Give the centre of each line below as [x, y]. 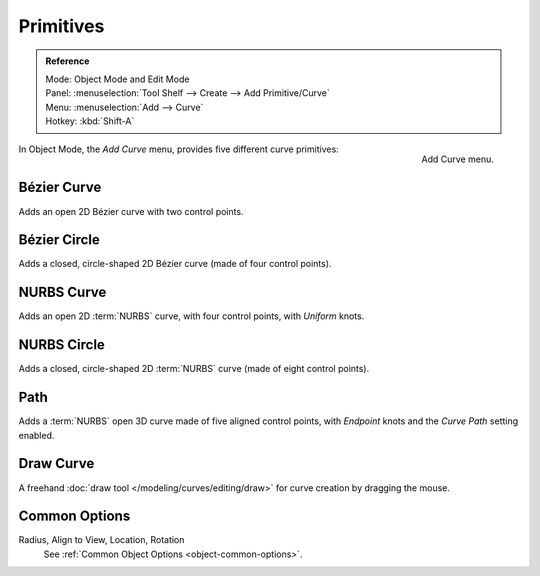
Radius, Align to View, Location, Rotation [101, 540]
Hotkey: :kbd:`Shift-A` [90, 121]
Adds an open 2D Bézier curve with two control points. [131, 211]
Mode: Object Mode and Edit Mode [117, 79]
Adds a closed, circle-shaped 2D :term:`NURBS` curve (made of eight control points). [194, 369]
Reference [67, 61]
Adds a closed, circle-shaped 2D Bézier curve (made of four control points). [175, 264]
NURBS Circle [61, 345]
